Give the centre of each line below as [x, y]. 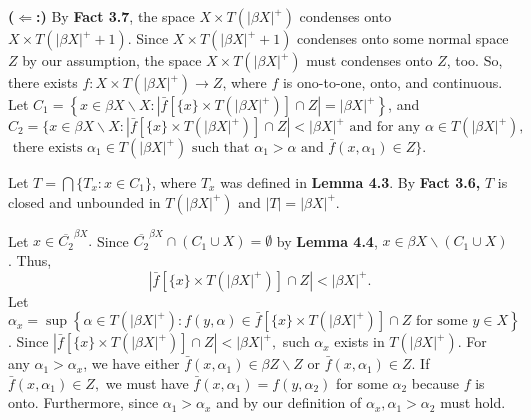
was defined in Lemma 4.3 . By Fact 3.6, [350, 182]
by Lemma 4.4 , [327, 240]
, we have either [131, 363]
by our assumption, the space [112, 60]
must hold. [473, 402]
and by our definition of [289, 402]
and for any [385, 127]
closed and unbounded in [84, 201]
